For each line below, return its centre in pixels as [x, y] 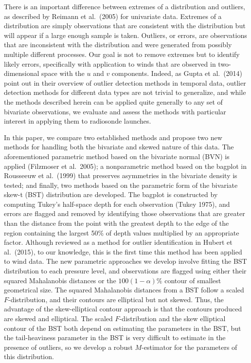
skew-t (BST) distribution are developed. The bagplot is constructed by [111, 194]
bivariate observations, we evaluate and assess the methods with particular [115, 111]
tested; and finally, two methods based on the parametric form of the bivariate [121, 185]
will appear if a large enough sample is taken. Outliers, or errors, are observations [125, 35]
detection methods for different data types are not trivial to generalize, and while [125, 92]
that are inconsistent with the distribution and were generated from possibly [118, 45]
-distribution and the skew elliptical [172, 318]
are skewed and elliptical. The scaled [58, 318]
